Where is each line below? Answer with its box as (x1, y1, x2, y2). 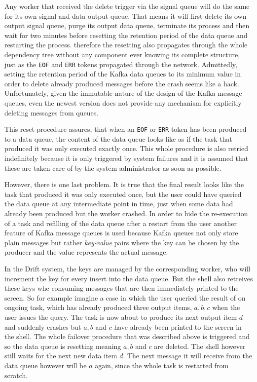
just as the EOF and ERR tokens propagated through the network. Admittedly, (4, 59, 237, 69)
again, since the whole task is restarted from (95, 360, 229, 370)
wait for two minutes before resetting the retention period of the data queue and (4, 30, 248, 40)
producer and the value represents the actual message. (4, 247, 168, 257)
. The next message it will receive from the (123, 350, 252, 361)
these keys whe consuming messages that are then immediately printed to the (4, 283, 239, 293)
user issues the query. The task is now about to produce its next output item (4, 311, 237, 322)
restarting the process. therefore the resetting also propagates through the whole (4, 39, 248, 50)
